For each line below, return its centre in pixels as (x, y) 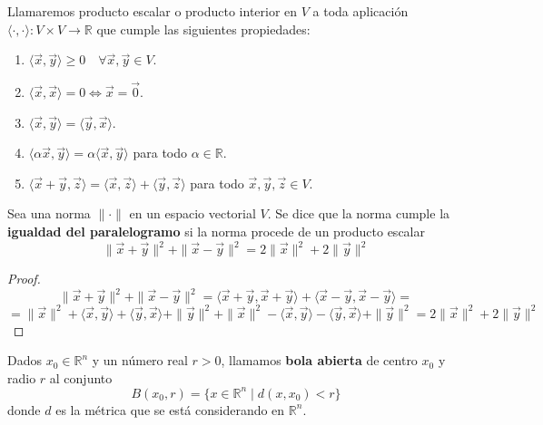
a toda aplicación (360, 11)
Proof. (24, 279)
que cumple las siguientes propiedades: (203, 29)
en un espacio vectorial (193, 213)
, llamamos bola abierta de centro (319, 360)
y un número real (140, 360)
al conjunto (81, 377)
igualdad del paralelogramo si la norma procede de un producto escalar (216, 231)
